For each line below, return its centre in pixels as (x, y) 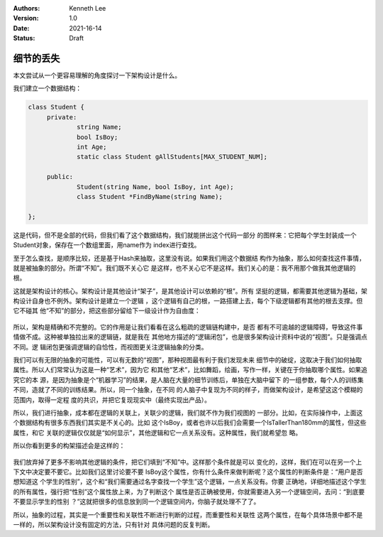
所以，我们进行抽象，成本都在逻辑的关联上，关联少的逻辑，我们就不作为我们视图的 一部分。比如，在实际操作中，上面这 (188, 413)
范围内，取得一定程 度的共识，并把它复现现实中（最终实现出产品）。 (112, 400)
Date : (21, 28)
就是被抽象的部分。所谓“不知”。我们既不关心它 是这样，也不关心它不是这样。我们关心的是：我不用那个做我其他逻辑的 (184, 268)
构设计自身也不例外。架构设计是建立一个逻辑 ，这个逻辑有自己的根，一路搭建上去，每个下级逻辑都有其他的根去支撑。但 (188, 301)
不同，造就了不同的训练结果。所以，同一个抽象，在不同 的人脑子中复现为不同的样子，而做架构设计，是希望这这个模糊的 (188, 390)
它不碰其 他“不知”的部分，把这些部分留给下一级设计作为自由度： (107, 311)
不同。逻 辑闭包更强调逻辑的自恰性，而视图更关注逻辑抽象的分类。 (110, 347)
